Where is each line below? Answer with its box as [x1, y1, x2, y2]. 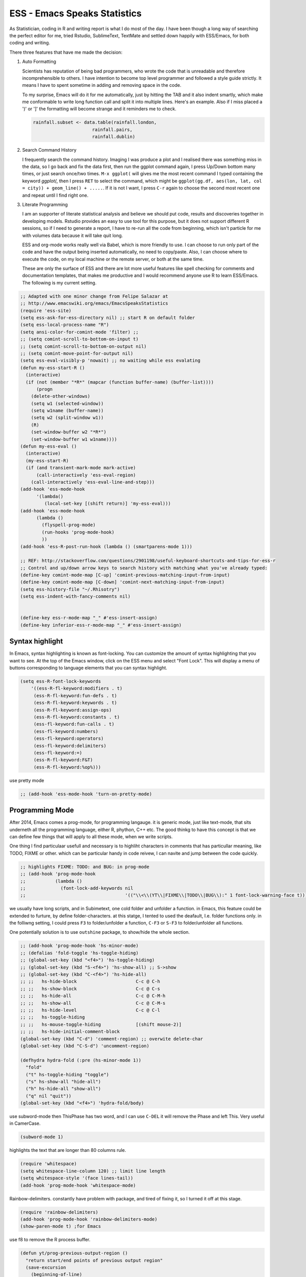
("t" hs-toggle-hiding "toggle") [25, 1072, 109, 1077]
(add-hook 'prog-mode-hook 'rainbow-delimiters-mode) [20, 1216, 158, 1222]
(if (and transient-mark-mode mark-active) [25, 465, 136, 471]
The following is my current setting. [22, 279, 97, 286]
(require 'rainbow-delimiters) [20, 1209, 99, 1215]
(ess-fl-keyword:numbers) [33, 728, 99, 734]
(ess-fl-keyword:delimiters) [33, 743, 107, 748]
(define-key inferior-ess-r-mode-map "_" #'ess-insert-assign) [20, 622, 182, 628]
